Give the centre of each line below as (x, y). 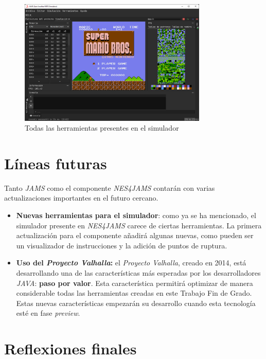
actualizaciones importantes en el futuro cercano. (81, 198)
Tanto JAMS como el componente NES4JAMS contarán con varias (110, 187)
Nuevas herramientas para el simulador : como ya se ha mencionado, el (136, 215)
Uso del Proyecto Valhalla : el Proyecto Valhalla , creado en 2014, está (131, 263)
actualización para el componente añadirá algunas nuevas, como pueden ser (135, 235)
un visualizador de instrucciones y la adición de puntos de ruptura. (122, 245)
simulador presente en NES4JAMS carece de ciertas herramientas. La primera (139, 225)
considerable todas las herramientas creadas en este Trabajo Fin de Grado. (134, 293)
